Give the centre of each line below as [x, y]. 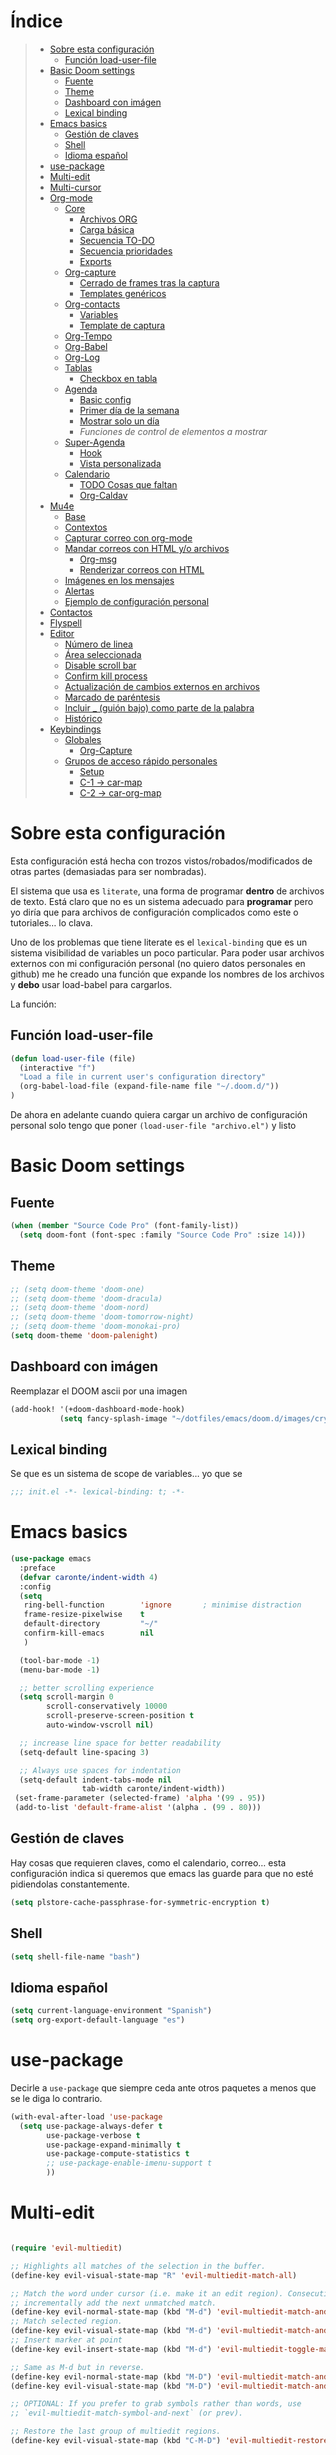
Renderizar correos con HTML [142, 569]
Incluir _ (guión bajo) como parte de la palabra [159, 707]
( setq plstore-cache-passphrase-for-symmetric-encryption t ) [140, 1902]
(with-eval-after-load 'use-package [86, 2116]
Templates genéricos [123, 293]
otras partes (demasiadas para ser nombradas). [108, 871]
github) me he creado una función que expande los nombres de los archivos [167, 974]
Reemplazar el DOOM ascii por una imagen [99, 1391]
